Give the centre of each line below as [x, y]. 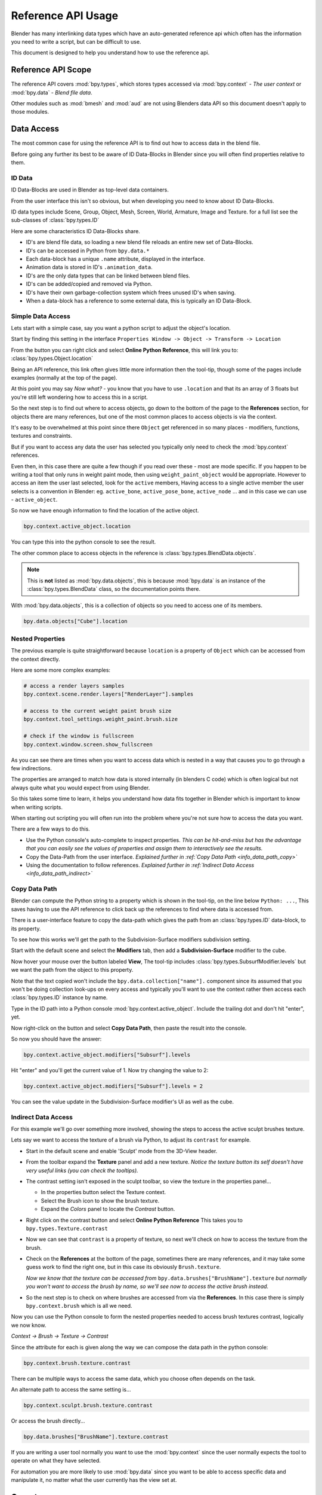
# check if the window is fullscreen [79, 736]
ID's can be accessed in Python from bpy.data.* [88, 251]
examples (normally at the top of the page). [64, 378]
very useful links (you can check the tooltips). [82, 1170]
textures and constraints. [42, 436]
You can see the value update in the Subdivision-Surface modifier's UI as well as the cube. [123, 1102]
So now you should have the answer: [56, 1039]
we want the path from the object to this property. [72, 970]
